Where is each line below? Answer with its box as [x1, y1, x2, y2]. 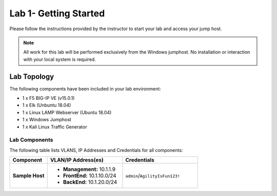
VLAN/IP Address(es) [50, 157, 104, 164]
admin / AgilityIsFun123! [125, 172, 181, 179]
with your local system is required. [23, 56, 96, 62]
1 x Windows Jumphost [22, 117, 71, 123]
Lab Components [9, 136, 53, 143]
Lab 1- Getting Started [9, 8, 105, 19]
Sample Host [12, 172, 45, 179]
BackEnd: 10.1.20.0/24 [63, 179, 117, 186]
